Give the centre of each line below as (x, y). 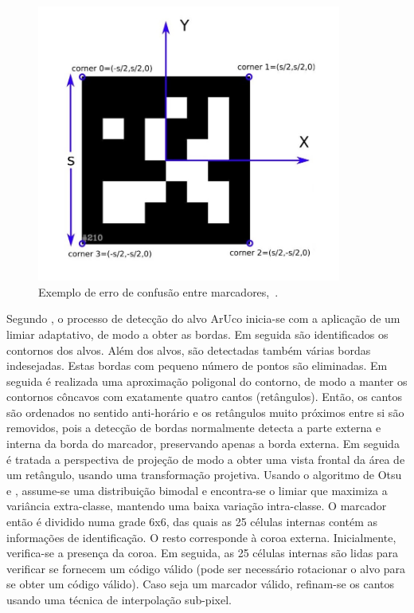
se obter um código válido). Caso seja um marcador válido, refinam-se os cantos (201, 584)
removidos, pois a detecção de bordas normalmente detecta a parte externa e (194, 428)
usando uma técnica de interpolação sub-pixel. (119, 599)
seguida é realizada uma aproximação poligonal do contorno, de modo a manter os (207, 381)
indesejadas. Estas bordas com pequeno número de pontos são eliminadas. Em (197, 365)
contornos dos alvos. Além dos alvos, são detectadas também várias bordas (189, 350)
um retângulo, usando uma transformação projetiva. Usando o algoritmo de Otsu (204, 475)
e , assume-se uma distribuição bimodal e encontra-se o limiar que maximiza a (197, 490)
